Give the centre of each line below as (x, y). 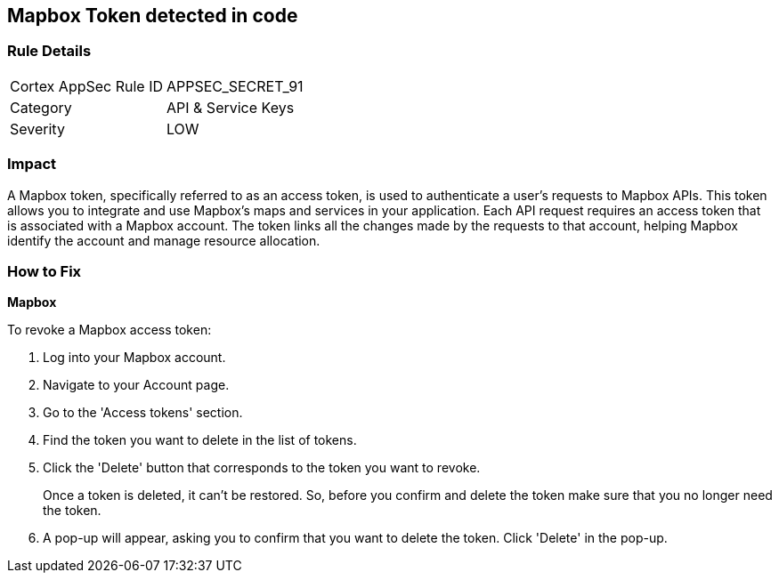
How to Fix (45, 271)
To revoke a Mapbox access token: (110, 330)
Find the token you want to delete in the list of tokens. (200, 440)
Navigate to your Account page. (136, 385)
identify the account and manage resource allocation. (164, 240)
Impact (32, 164)
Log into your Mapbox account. (134, 358)
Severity (37, 129)
